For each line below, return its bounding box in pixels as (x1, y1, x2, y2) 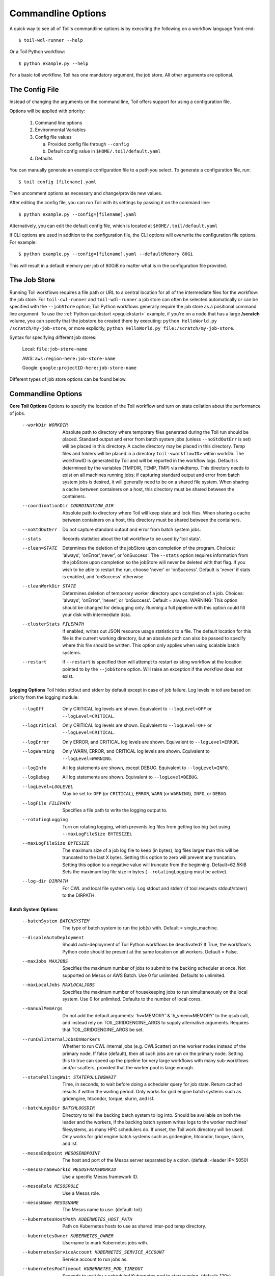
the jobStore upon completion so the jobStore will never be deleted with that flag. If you (62, 559, 245, 566)
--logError (22, 739, 49, 745)
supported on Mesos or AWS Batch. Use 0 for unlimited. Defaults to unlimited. (62, 972, 226, 978)
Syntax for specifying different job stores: (9, 334, 97, 340)
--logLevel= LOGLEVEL (22, 783, 74, 790)
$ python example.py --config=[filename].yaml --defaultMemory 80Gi (18, 251, 193, 257)
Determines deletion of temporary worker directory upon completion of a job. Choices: (62, 590, 244, 596)
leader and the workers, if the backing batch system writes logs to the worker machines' (62, 1119, 248, 1125)
